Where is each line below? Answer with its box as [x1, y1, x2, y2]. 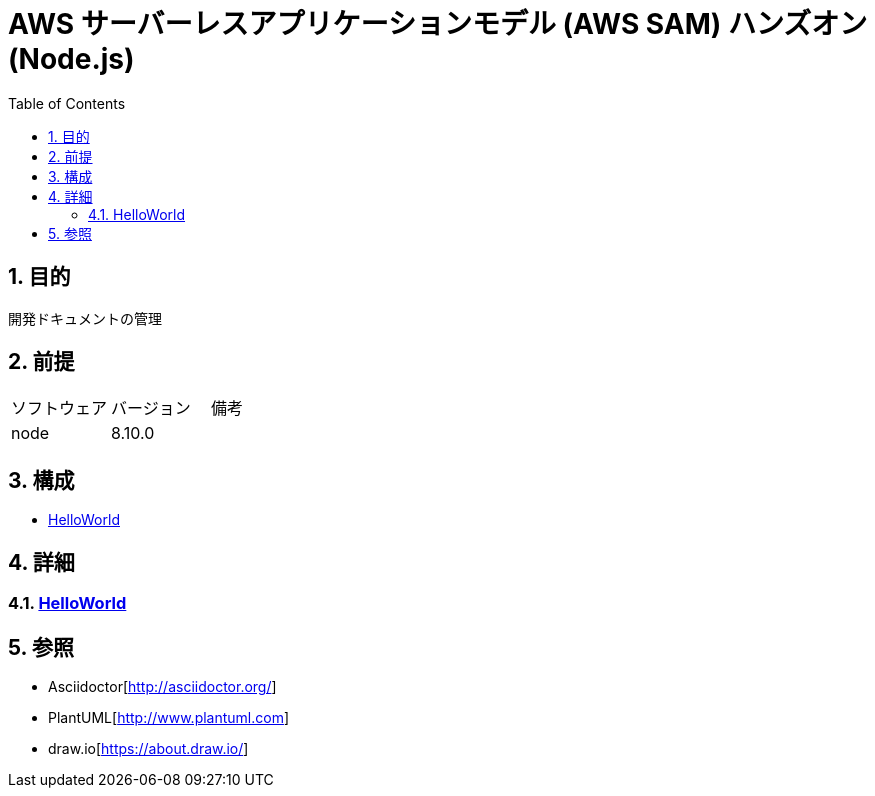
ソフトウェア [11, 398, 108, 419]
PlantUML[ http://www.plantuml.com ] [48, 708, 290, 726]
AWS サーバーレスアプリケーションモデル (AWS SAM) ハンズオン [8, 7, 868, 41]
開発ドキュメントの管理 [8, 309, 162, 327]
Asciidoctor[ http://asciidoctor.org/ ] [48, 677, 277, 695]
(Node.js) [8, 42, 135, 76]
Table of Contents [8, 94, 126, 112]
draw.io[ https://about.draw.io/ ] [48, 739, 249, 757]
